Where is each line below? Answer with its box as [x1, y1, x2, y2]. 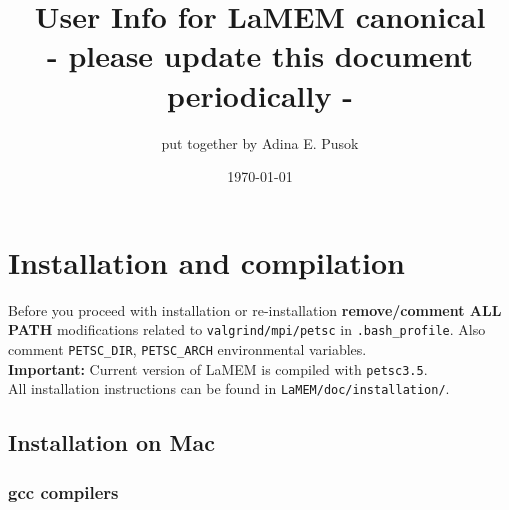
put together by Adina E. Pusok [161, 132, 359, 153]
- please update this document [46, 35, 474, 76]
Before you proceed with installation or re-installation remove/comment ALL [8, 299, 502, 320]
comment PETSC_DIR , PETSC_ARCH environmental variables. [8, 338, 367, 359]
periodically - [167, 74, 353, 115]
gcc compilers [8, 479, 119, 504]
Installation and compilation [8, 241, 405, 282]
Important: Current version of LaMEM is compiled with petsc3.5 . [8, 358, 428, 379]
